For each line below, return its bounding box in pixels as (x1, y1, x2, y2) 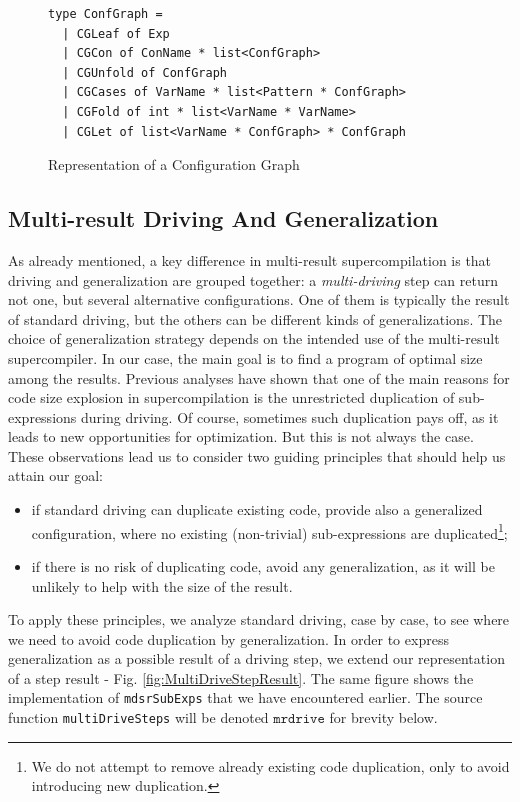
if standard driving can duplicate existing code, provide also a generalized (31, 499, 483, 520)
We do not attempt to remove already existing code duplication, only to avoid (31, 755, 510, 776)
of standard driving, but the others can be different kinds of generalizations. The (8, 308, 503, 329)
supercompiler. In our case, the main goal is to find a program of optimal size (8, 347, 483, 368)
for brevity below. (329, 707, 438, 728)
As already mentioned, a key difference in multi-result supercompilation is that (8, 249, 492, 270)
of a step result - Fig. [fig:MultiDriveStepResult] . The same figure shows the (8, 667, 474, 688)
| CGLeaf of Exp (62, 26, 170, 41)
